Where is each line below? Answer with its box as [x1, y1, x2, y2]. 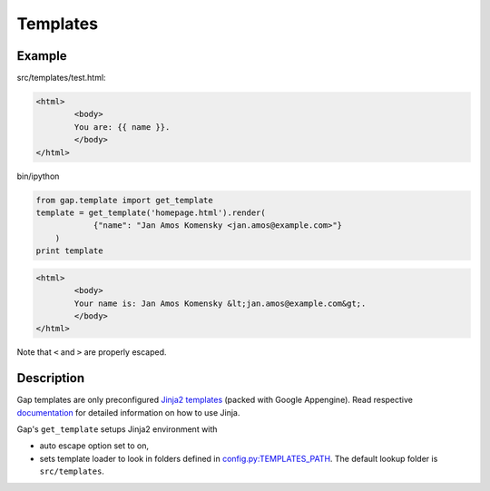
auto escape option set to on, [39, 440, 150, 451]
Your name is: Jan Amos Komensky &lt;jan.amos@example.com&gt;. [73, 298, 367, 309]
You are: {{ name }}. [73, 122, 171, 132]
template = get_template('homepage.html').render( [35, 207, 267, 218]
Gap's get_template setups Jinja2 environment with [16, 423, 218, 435]
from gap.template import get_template [35, 195, 213, 205]
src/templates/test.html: [16, 73, 106, 83]
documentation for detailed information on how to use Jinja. [16, 407, 240, 417]
